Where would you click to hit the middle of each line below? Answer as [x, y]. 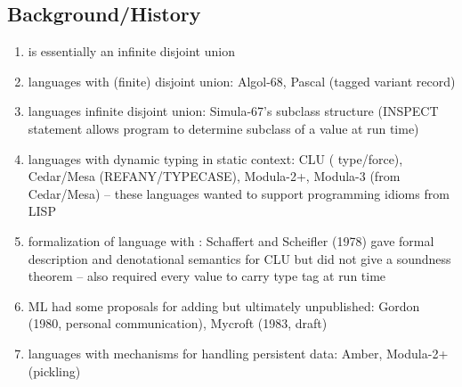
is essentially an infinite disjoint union [131, 51]
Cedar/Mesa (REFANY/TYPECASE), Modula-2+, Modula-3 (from [214, 176]
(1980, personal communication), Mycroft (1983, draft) [178, 323]
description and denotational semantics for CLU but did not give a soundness [239, 258]
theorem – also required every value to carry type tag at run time [207, 276]
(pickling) [54, 371]
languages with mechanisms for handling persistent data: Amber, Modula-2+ [238, 353]
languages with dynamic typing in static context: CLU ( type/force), [215, 158]
